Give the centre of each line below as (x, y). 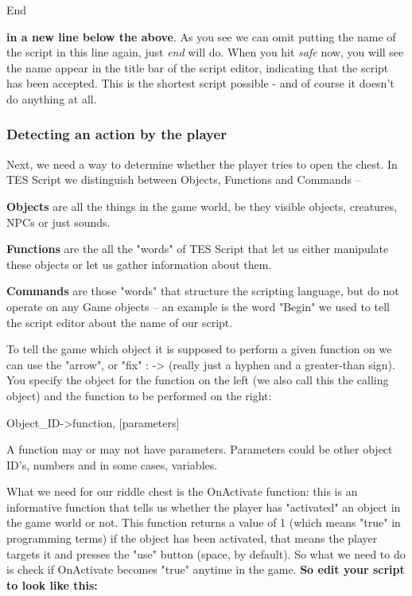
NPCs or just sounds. (58, 222)
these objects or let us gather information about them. (139, 264)
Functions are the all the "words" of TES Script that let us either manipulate (198, 249)
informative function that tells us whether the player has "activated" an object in (204, 506)
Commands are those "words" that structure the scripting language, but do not (203, 291)
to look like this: (52, 584)
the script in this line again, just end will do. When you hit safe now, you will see (205, 52)
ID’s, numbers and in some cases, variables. (112, 464)
